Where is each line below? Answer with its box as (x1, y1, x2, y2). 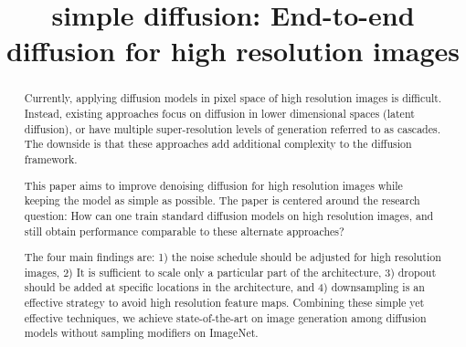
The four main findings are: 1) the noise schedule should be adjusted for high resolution (24, 249, 441, 265)
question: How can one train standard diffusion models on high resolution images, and (24, 207, 434, 223)
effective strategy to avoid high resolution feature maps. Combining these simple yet (24, 295, 425, 310)
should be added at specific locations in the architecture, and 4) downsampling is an (24, 279, 425, 295)
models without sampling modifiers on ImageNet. (24, 325, 259, 341)
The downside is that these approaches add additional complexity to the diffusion (24, 136, 412, 152)
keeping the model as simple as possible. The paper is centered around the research (24, 193, 420, 208)
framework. (24, 151, 78, 166)
